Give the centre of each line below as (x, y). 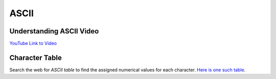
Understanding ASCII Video (54, 31)
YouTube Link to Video (33, 44)
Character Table (36, 57)
